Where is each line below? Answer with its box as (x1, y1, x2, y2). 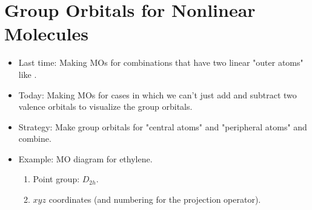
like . (18, 68, 37, 80)
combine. (18, 132, 51, 145)
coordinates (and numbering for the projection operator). (48, 193, 261, 206)
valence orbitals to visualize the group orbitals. (18, 100, 193, 113)
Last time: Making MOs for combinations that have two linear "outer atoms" (18, 56, 304, 69)
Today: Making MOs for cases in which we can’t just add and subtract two (18, 88, 297, 101)
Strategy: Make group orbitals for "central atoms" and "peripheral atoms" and (18, 120, 307, 133)
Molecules (4, 21, 88, 46)
